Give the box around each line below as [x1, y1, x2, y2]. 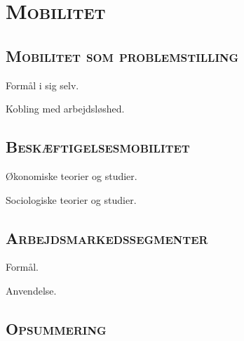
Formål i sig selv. [6, 77, 79, 92]
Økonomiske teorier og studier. [6, 168, 137, 183]
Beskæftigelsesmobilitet [6, 136, 190, 157]
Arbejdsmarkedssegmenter [6, 226, 208, 248]
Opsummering [6, 317, 107, 339]
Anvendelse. [6, 283, 57, 297]
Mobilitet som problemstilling [6, 44, 239, 66]
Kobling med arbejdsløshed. [6, 101, 125, 116]
